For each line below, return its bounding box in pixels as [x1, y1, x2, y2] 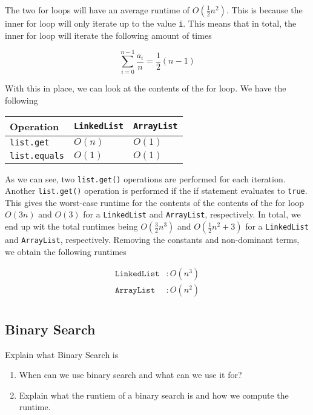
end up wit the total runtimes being [5, 220, 138, 233]
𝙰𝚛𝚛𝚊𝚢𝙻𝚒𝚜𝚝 [114, 286, 156, 295]
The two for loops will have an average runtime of [5, 4, 190, 16]
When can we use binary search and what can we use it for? [19, 368, 242, 381]
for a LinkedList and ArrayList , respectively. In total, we [83, 208, 301, 221]
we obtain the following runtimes [5, 245, 127, 257]
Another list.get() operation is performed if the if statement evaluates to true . [5, 184, 308, 197]
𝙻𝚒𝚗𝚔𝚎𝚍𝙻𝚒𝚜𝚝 [114, 270, 160, 279]
